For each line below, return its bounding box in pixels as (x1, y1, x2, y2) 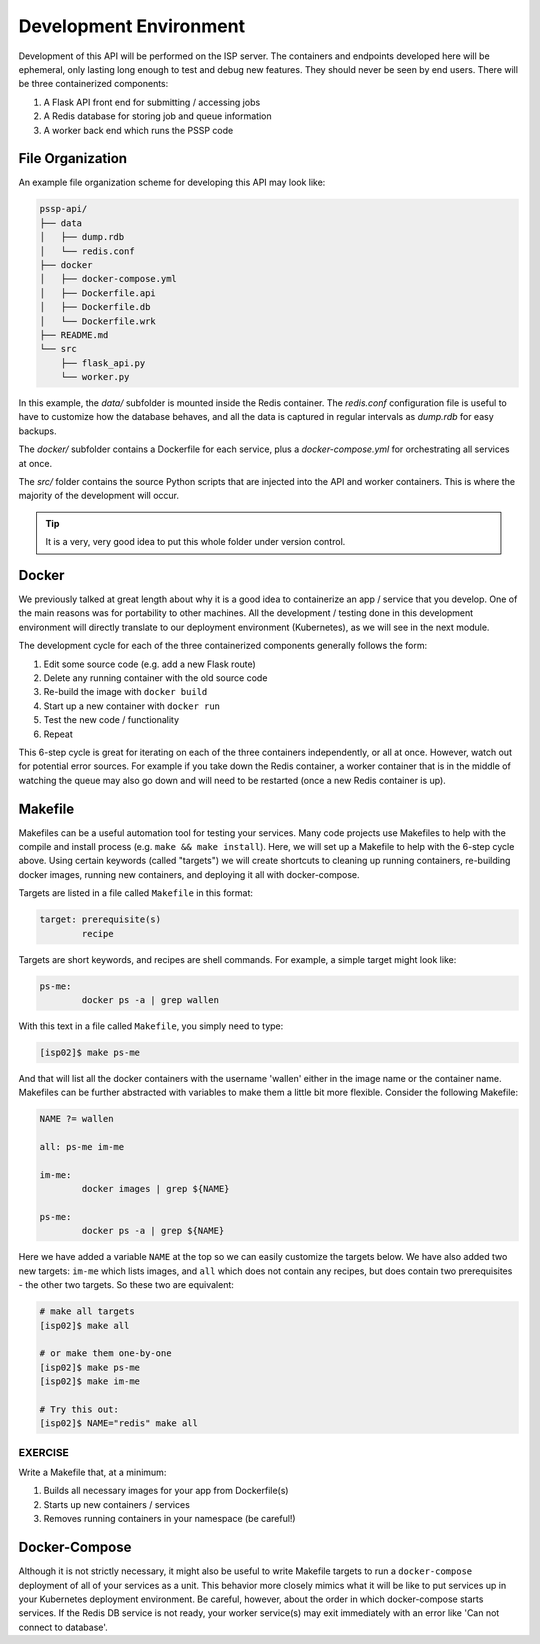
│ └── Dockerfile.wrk (39, 315, 157, 327)
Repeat (43, 728, 74, 740)
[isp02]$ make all (39, 1320, 130, 1331)
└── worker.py (60, 371, 130, 383)
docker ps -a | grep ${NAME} (81, 1225, 225, 1237)
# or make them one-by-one (39, 1348, 172, 1359)
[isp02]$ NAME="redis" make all (39, 1418, 199, 1429)
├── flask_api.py (60, 357, 146, 369)
